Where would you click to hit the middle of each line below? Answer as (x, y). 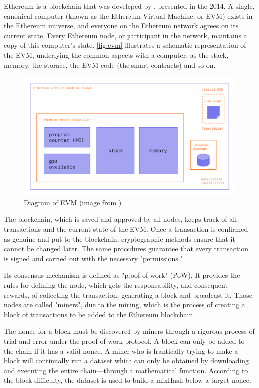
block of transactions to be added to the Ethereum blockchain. (100, 314)
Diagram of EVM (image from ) (73, 202)
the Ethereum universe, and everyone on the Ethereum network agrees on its (121, 26)
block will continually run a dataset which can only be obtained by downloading (126, 360)
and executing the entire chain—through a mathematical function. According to (126, 370)
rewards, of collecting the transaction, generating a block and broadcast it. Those (128, 294)
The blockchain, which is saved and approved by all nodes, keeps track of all (121, 219)
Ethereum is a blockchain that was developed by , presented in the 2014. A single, (129, 6)
